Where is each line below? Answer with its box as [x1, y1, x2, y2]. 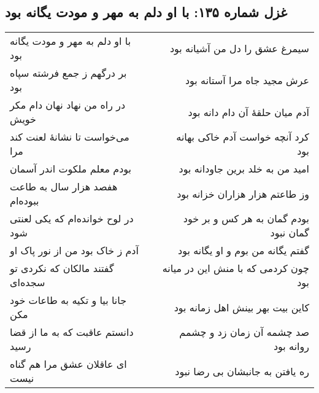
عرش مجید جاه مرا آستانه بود [185, 72, 309, 87]
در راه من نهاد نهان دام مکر [10, 98, 126, 112]
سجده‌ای [10, 275, 45, 290]
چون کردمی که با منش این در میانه [162, 261, 309, 276]
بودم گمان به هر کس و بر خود [183, 211, 309, 226]
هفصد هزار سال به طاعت [10, 179, 118, 194]
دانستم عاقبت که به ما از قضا [10, 325, 134, 340]
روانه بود [273, 339, 309, 354]
